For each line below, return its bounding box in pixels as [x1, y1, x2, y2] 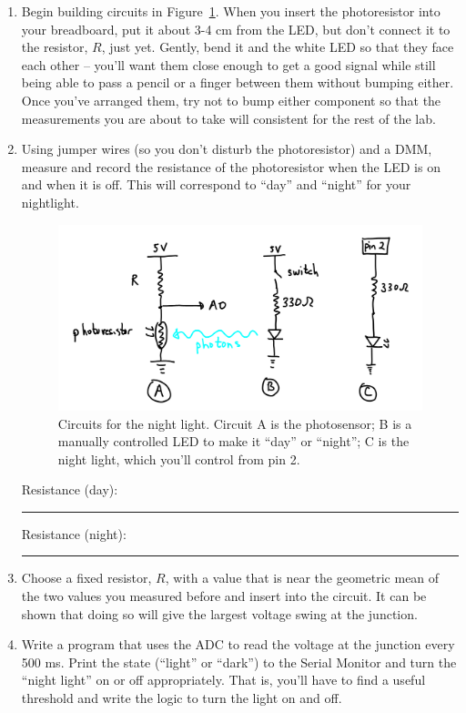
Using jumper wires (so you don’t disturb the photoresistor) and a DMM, [21, 139, 432, 158]
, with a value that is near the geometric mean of [165, 568, 440, 587]
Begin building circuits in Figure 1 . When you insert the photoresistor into [21, 2, 441, 20]
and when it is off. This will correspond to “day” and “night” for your [21, 175, 411, 194]
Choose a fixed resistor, [21, 568, 152, 587]
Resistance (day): [21, 480, 118, 499]
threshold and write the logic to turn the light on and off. [21, 688, 342, 708]
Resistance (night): [21, 524, 127, 543]
